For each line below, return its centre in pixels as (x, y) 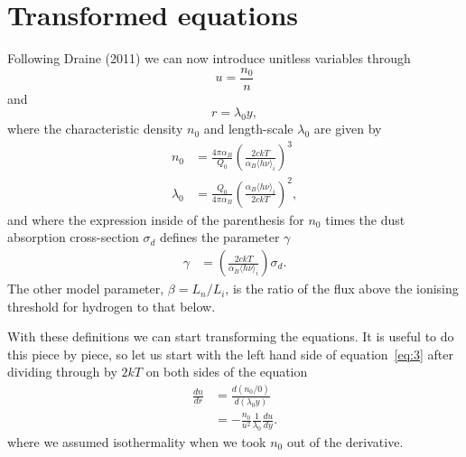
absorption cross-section (73, 237)
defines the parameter (220, 237)
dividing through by (62, 372)
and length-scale (248, 129)
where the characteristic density (95, 129)
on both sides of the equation (227, 372)
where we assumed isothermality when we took (137, 442)
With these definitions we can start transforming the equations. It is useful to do (231, 336)
